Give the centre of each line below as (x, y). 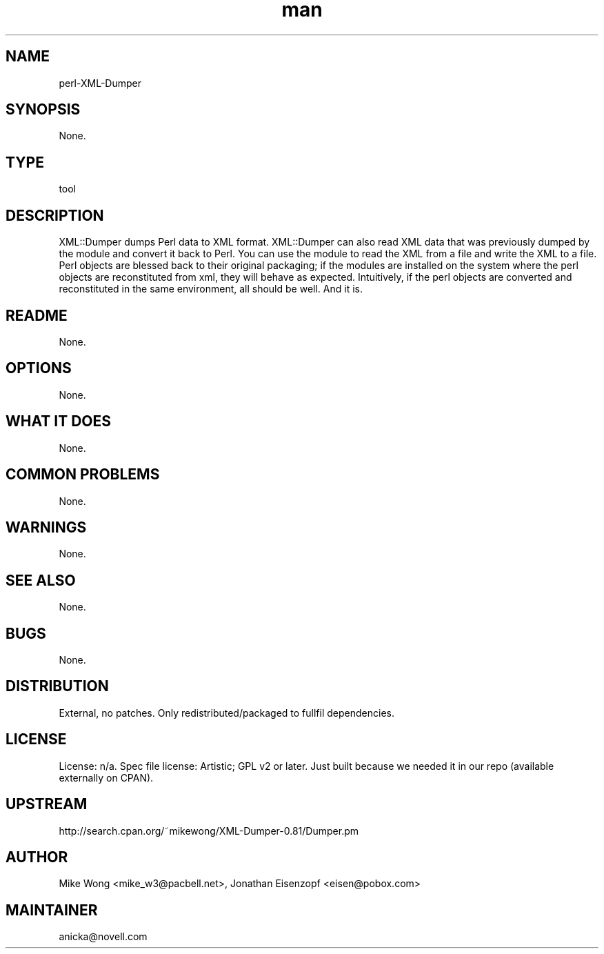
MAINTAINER (52, 910)
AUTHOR (37, 857)
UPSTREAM (47, 804)
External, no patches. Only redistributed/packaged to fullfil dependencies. (226, 713)
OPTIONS (39, 368)
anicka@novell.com (103, 937)
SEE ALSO (41, 580)
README (37, 315)
